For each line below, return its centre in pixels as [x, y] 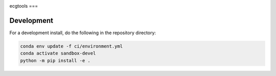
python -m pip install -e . [55, 60]
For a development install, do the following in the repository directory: [83, 33]
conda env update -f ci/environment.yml [71, 46]
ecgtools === [24, 6]
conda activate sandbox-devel [58, 53]
